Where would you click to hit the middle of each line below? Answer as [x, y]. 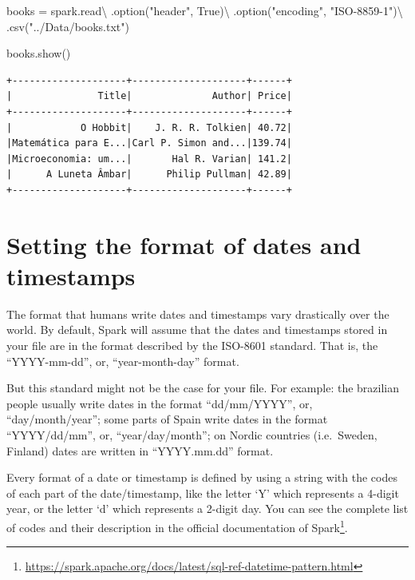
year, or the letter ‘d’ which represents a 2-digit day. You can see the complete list [207, 508]
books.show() [39, 53]
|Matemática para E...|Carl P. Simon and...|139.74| [149, 143]
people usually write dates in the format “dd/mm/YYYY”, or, [160, 403]
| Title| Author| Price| [149, 96]
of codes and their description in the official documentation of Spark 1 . [177, 526]
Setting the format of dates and [184, 244]
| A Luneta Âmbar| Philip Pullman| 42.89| [149, 175]
